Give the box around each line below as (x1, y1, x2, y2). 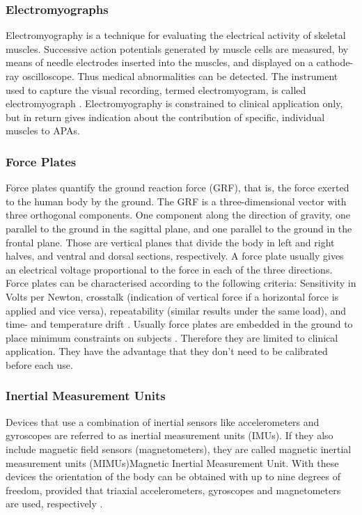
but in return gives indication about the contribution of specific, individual (6, 109, 325, 124)
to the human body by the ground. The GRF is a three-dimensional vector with (6, 193, 347, 208)
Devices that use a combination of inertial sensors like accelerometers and (6, 414, 320, 429)
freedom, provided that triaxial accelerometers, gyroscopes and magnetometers (6, 482, 341, 497)
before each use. (6, 357, 73, 372)
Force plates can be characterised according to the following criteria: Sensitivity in (6, 276, 356, 290)
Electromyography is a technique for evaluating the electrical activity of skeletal (6, 28, 346, 42)
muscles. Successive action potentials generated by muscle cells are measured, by (6, 41, 349, 56)
